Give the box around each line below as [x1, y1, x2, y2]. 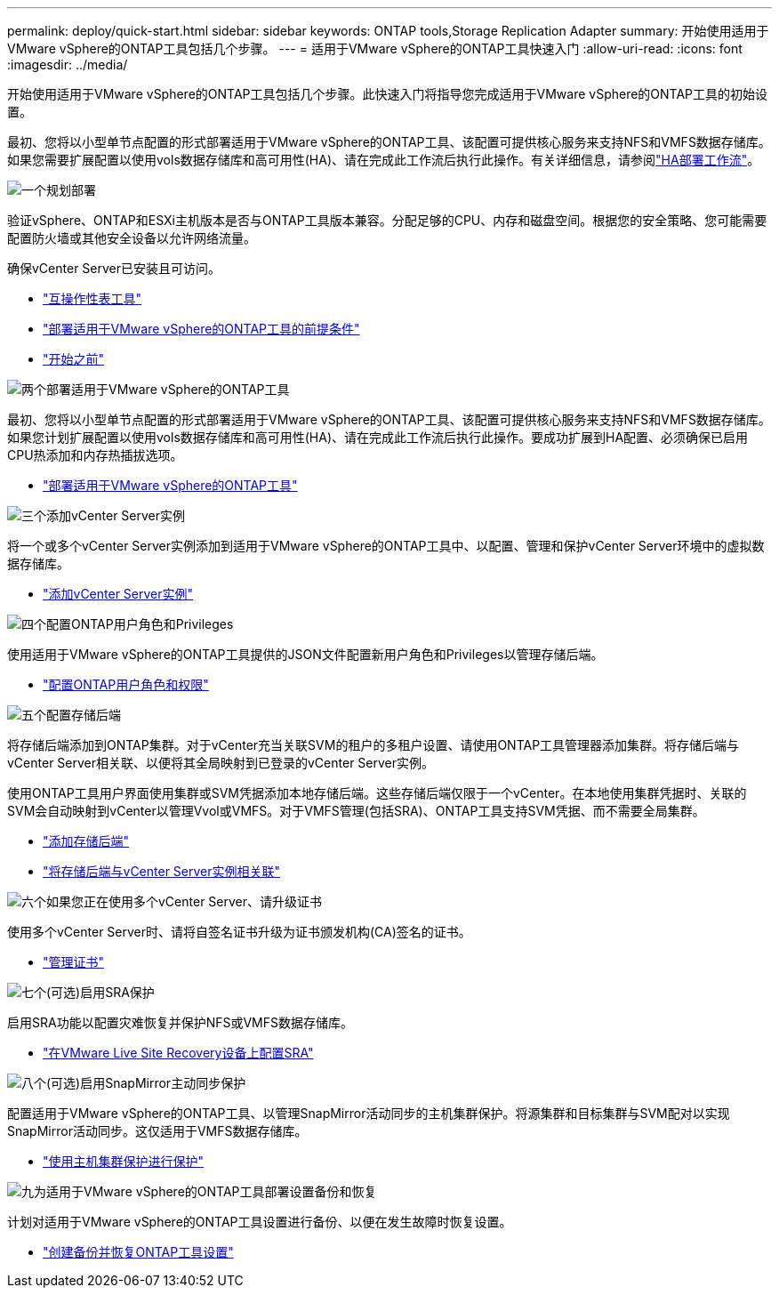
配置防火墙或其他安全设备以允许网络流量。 [7, 230, 256, 245]
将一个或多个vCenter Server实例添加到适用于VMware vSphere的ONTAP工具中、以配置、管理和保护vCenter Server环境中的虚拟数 [7, 538, 765, 553]
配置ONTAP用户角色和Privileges [46, 616, 234, 631]
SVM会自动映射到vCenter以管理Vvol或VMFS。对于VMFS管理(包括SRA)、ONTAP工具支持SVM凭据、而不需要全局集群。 [7, 803, 705, 818]
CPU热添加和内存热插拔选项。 [7, 447, 183, 462]
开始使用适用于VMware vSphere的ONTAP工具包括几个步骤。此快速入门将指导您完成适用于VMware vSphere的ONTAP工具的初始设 [7, 86, 768, 101]
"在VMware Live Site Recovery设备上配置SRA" [43, 1045, 314, 1060]
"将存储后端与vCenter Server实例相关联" [43, 864, 281, 879]
